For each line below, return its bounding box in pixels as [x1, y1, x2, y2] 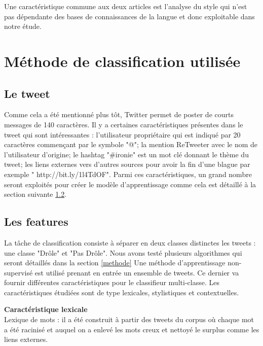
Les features [4, 214, 68, 229]
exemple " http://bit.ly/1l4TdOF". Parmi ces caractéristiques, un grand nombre [4, 168, 252, 179]
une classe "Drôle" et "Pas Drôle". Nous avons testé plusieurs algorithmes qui [4, 247, 242, 258]
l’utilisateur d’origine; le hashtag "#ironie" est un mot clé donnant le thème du [4, 149, 249, 159]
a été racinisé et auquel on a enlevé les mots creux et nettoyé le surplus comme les [4, 324, 259, 334]
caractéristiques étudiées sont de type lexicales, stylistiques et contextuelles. [4, 287, 239, 297]
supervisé [4, 267, 33, 278]
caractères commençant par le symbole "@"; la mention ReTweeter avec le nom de [4, 139, 258, 150]
